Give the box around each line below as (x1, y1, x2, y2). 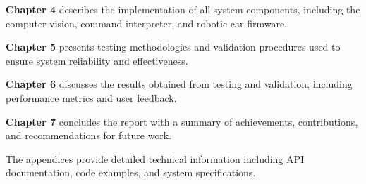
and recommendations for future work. (6, 128, 172, 143)
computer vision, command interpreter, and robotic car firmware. (6, 15, 288, 30)
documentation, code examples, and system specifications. (6, 165, 256, 180)
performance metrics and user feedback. (6, 90, 177, 105)
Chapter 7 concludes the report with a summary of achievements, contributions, (6, 114, 358, 129)
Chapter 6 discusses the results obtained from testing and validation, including (6, 77, 353, 91)
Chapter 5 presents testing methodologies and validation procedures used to (6, 39, 341, 54)
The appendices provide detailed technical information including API (6, 151, 305, 166)
